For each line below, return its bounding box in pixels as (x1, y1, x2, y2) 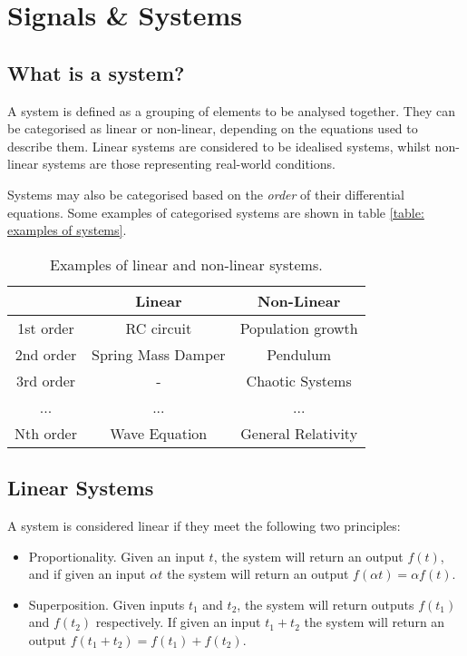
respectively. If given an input (95, 612, 261, 632)
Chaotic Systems (246, 369, 352, 391)
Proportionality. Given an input (28, 546, 205, 565)
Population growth (239, 317, 358, 338)
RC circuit (125, 317, 192, 338)
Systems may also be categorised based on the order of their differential (7, 184, 404, 203)
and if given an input (28, 564, 146, 583)
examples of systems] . (7, 220, 127, 240)
